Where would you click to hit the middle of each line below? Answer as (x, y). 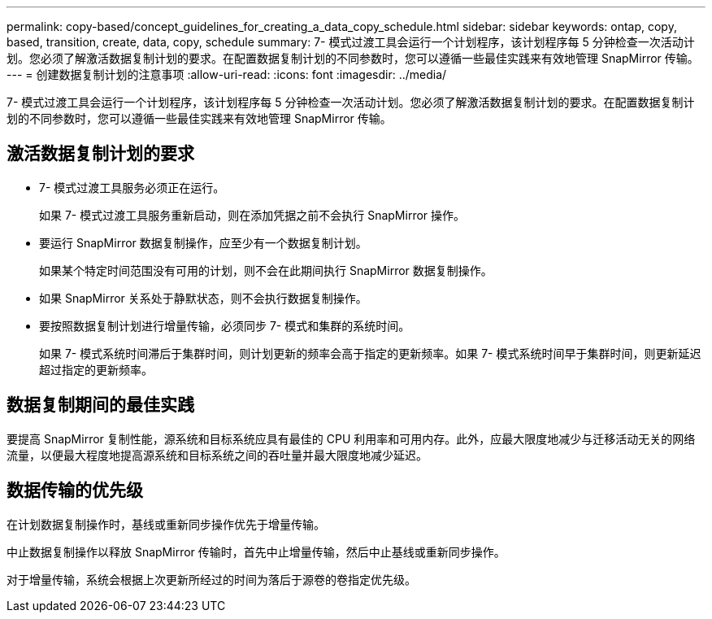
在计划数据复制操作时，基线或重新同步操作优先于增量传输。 (166, 524)
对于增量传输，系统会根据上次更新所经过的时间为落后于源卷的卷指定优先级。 (211, 579)
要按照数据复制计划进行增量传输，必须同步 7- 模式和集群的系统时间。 (225, 325)
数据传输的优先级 (75, 490)
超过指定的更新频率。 (96, 369)
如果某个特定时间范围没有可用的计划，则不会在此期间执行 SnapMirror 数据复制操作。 (266, 270)
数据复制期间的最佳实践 (100, 405)
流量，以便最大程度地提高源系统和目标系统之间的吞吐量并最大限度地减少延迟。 (217, 455)
